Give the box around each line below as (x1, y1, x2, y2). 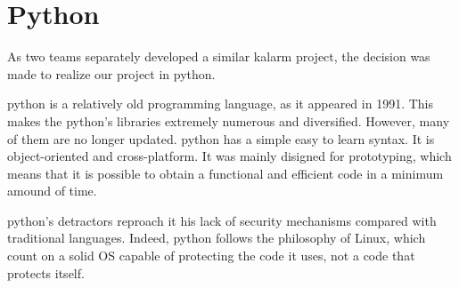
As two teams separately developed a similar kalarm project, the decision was (7, 47, 430, 66)
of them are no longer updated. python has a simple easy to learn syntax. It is (7, 129, 435, 148)
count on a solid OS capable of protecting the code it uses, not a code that (7, 246, 415, 265)
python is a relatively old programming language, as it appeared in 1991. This (7, 94, 433, 113)
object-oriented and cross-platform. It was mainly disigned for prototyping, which (7, 147, 452, 165)
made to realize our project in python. (7, 64, 216, 83)
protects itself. (7, 263, 85, 282)
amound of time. (7, 181, 97, 200)
